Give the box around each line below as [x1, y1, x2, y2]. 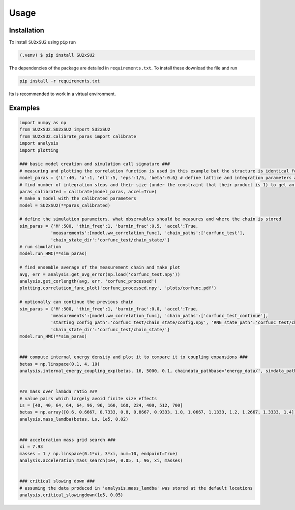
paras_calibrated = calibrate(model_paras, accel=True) [19, 189, 157, 194]
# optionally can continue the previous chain [19, 299, 134, 305]
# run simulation [19, 244, 61, 250]
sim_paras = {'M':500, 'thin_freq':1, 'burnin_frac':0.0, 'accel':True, [19, 306, 199, 311]
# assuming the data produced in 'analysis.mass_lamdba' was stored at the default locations [19, 485, 253, 491]
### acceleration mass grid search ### [19, 437, 116, 442]
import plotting [19, 147, 59, 153]
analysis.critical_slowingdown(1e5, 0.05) [19, 492, 123, 498]
